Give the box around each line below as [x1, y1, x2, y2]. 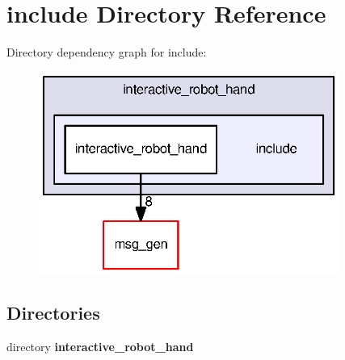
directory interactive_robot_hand [6, 337, 194, 354]
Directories [6, 300, 100, 325]
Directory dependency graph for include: [6, 44, 207, 61]
